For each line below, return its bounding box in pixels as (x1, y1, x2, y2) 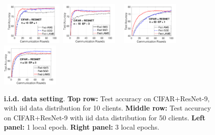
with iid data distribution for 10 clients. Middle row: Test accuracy (4, 103, 211, 113)
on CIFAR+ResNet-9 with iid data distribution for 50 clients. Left (4, 112, 206, 122)
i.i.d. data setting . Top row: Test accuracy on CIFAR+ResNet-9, (4, 93, 210, 103)
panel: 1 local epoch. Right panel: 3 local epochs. (4, 122, 160, 132)
